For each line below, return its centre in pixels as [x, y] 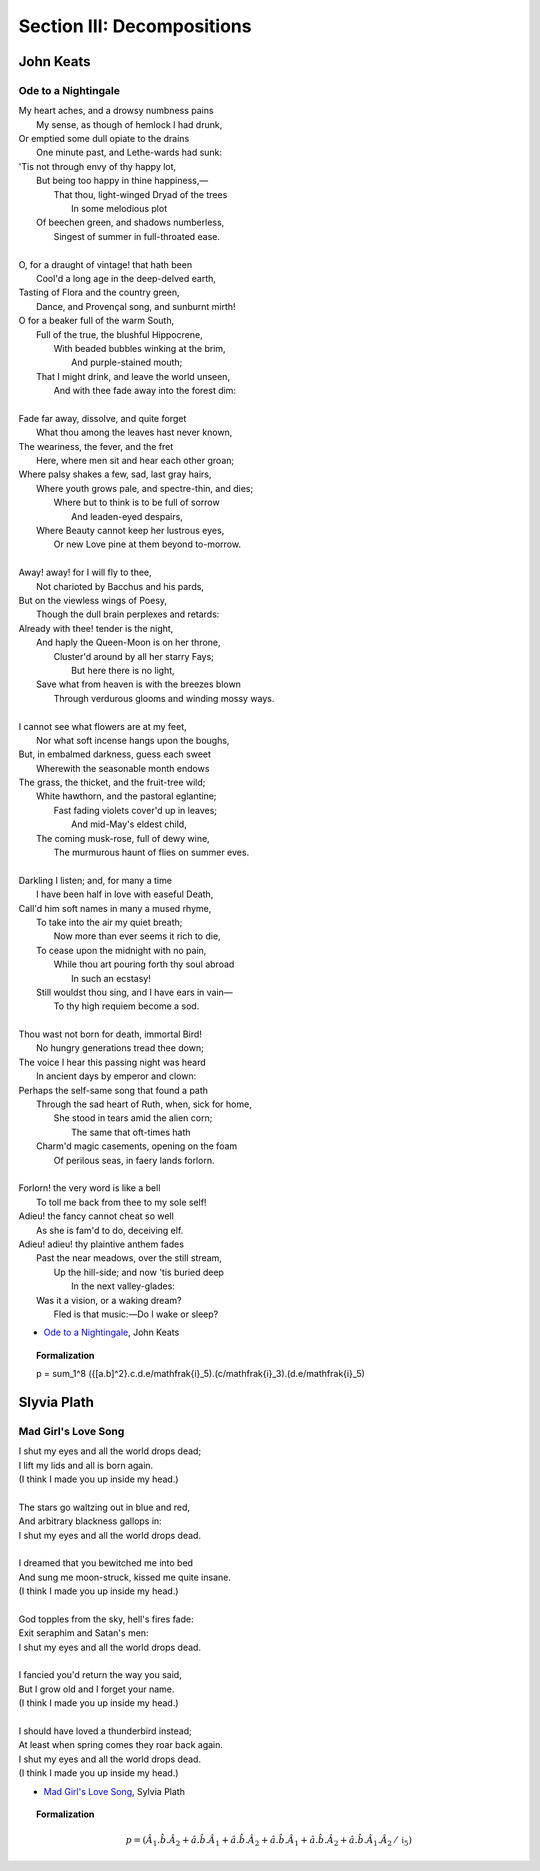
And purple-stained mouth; [127, 362]
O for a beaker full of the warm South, [96, 321]
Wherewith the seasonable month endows [123, 768]
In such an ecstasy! [111, 978]
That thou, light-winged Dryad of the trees [140, 194]
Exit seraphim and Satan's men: [83, 1633]
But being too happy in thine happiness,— [122, 181]
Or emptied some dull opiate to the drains [104, 139]
